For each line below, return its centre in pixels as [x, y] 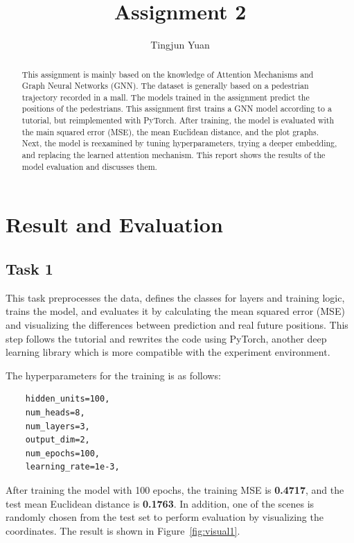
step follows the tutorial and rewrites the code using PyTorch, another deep [166, 338]
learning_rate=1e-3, [72, 467]
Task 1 [29, 268]
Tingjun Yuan [180, 45]
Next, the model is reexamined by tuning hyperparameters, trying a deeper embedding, [179, 143]
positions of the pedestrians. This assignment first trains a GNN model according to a [177, 109]
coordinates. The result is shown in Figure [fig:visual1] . [123, 530]
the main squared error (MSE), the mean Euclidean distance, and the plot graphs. [170, 131]
